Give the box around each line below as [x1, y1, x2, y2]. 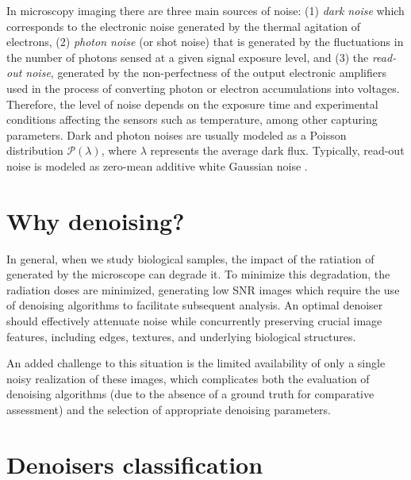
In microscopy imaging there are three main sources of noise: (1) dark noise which [6, 2, 405, 18]
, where [101, 142, 137, 159]
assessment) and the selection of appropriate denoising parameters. [6, 401, 332, 417]
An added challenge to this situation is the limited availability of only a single [6, 355, 386, 371]
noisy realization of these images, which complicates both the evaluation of [6, 370, 370, 386]
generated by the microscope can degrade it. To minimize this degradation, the [6, 266, 390, 282]
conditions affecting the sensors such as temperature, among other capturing [6, 111, 378, 128]
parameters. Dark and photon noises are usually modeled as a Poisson [6, 126, 347, 143]
